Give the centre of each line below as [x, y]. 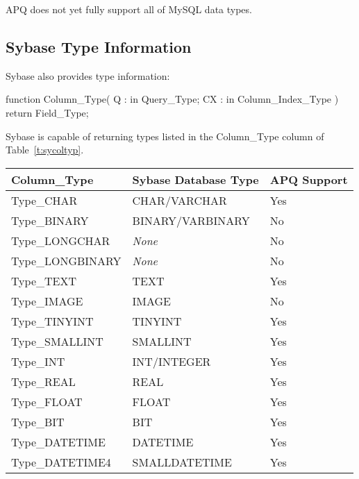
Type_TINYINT [52, 321]
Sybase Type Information [99, 46]
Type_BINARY [50, 220]
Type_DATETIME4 [61, 462]
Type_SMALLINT [57, 341]
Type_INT [38, 361]
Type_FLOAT [47, 401]
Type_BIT [38, 421]
